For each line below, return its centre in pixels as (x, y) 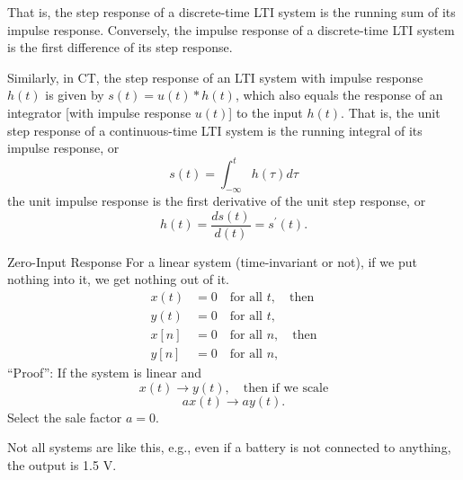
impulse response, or (63, 148)
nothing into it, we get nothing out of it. (118, 279)
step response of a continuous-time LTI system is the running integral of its (215, 130)
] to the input (266, 112)
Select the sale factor (65, 417)
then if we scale (286, 388)
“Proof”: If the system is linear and (104, 373)
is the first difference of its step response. (120, 47)
